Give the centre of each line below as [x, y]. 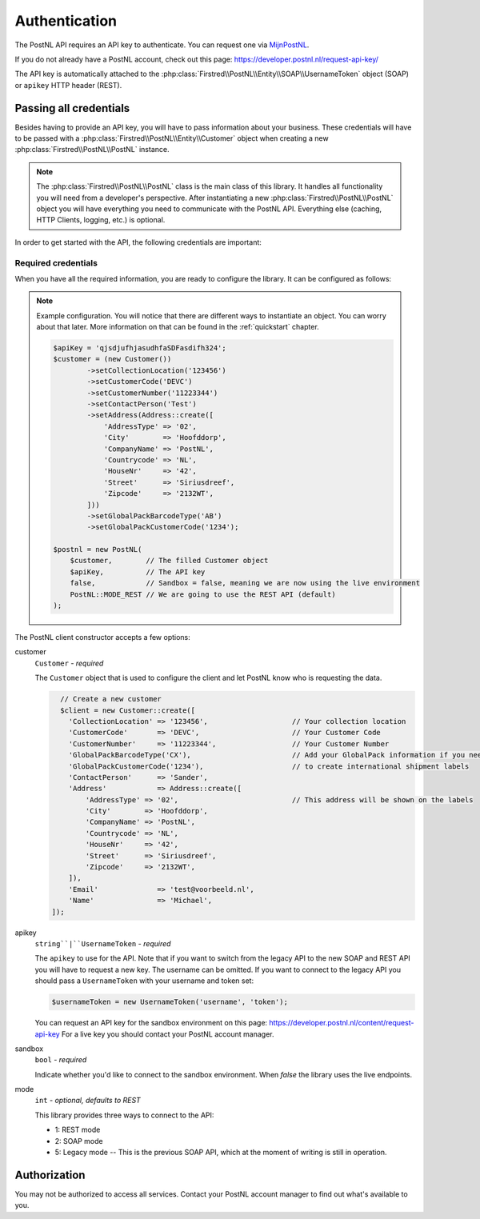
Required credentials [56, 262]
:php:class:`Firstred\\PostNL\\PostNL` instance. [92, 150]
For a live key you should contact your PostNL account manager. [168, 1034]
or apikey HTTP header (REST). [68, 85]
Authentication [66, 21]
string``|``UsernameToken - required [103, 943]
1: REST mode [78, 1130]
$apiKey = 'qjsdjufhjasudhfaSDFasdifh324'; [140, 348]
